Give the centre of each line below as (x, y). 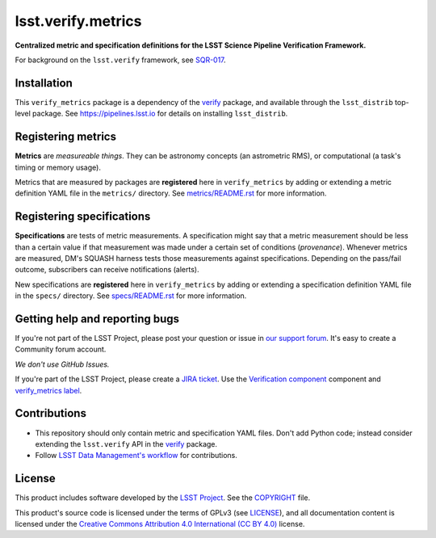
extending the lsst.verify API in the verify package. (126, 443)
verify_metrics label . (48, 390)
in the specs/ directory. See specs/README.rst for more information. (131, 296)
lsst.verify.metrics (78, 21)
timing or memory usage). (58, 167)
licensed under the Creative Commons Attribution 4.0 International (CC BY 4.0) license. (160, 524)
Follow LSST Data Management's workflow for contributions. (136, 456)
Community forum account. (61, 349)
